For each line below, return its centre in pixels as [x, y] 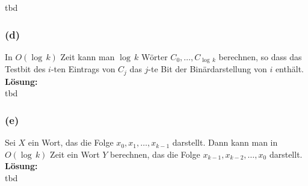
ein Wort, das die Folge [71, 142]
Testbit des [25, 69]
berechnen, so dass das [260, 56]
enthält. [289, 69]
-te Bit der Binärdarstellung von [208, 69]
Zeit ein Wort [75, 154]
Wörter [155, 56]
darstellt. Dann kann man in [225, 142]
